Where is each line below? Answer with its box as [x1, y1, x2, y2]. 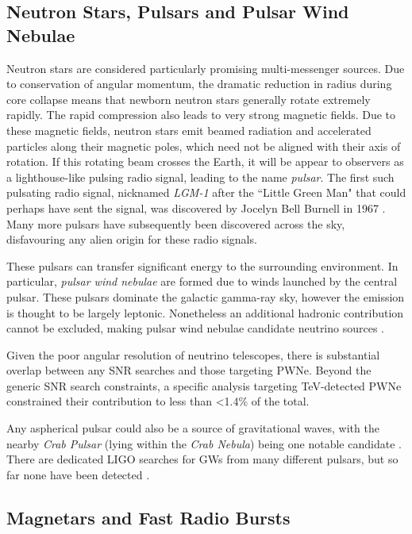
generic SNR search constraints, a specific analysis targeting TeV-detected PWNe [6, 377, 402, 394]
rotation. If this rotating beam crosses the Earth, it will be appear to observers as [6, 153, 404, 170]
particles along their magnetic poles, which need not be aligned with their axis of [6, 137, 401, 154]
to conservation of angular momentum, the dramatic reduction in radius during [6, 75, 392, 92]
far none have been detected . [6, 466, 150, 482]
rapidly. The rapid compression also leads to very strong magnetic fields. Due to [6, 106, 396, 123]
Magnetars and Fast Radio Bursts [6, 505, 291, 529]
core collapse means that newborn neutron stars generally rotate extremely [6, 90, 371, 107]
